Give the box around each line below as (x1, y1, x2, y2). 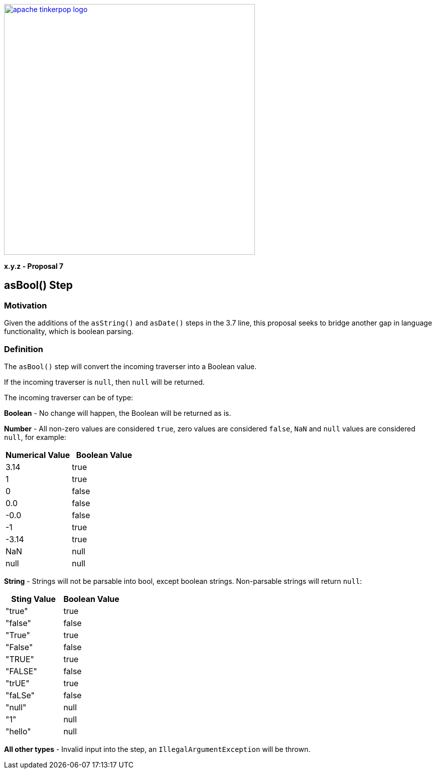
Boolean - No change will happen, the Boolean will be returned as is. (4, 408, 231, 417)
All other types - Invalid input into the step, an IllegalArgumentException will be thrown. (4, 744, 311, 753)
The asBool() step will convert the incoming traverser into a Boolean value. (4, 362, 257, 371)
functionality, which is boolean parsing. (4, 327, 133, 336)
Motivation (4, 300, 47, 311)
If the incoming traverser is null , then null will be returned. (4, 377, 205, 386)
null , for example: (4, 432, 66, 441)
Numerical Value (6, 449, 70, 460)
